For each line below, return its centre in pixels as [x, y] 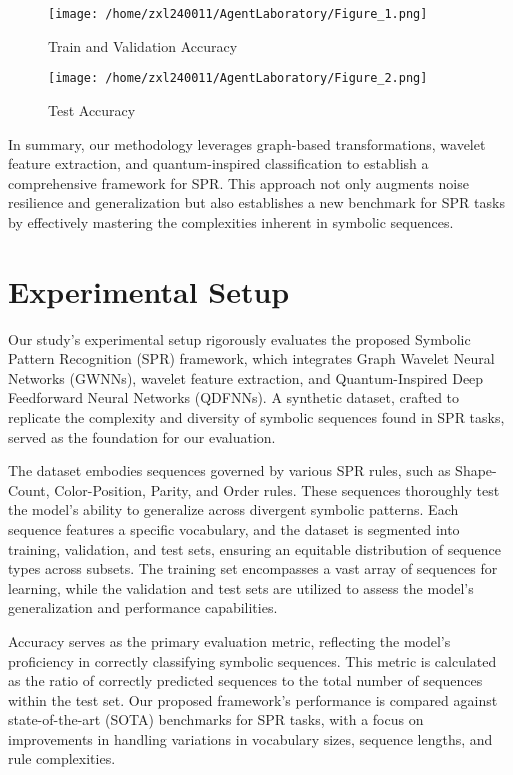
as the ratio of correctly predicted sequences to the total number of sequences [245, 680]
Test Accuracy [92, 109]
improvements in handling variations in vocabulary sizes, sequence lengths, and [250, 738]
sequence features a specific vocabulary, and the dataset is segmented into [234, 528]
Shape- [476, 470]
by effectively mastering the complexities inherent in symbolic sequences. [231, 221]
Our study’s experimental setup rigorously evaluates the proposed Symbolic [239, 338]
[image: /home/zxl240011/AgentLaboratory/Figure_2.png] [238, 78]
